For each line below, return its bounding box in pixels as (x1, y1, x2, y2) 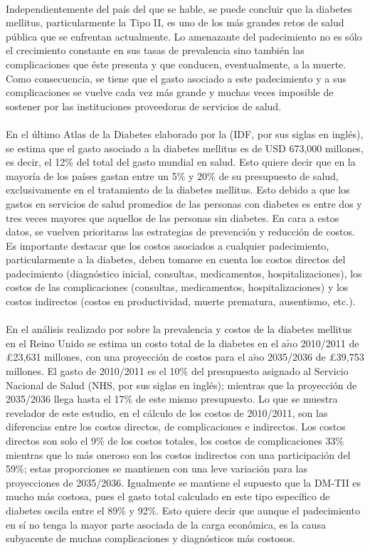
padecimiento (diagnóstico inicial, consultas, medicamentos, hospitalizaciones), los (6, 265, 362, 280)
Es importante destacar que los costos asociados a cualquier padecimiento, (6, 238, 329, 253)
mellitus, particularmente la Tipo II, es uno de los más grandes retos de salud (6, 15, 344, 30)
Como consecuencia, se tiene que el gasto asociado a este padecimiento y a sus (6, 70, 347, 85)
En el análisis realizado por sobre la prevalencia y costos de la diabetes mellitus (6, 322, 352, 337)
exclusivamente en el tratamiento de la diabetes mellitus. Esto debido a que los (6, 182, 350, 197)
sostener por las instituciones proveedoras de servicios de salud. (6, 98, 282, 113)
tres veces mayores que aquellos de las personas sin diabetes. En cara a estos (6, 210, 339, 225)
